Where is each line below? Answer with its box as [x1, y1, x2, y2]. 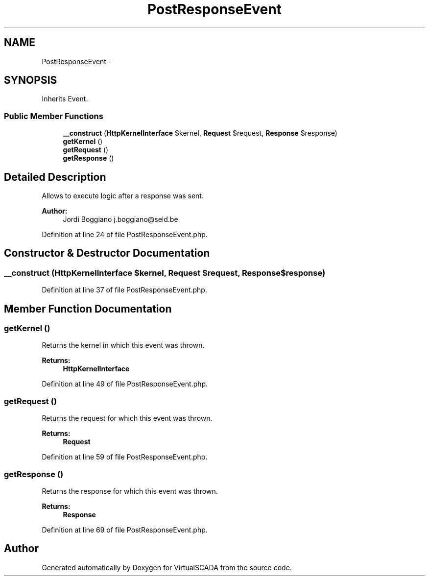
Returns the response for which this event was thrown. [42, 486, 218, 495]
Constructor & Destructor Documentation [4, 247, 210, 260]
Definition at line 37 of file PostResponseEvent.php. [42, 286, 207, 294]
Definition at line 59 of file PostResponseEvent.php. [42, 453, 208, 461]
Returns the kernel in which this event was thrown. [42, 341, 205, 350]
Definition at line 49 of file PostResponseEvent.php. [42, 380, 208, 388]
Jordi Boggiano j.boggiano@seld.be [63, 215, 178, 224]
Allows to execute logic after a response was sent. [42, 192, 204, 200]
